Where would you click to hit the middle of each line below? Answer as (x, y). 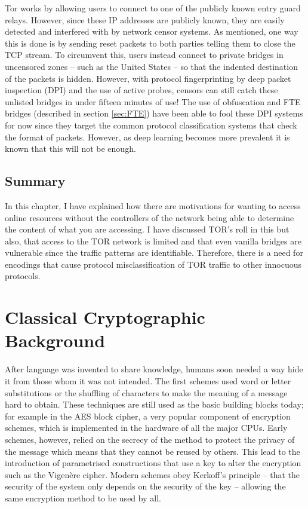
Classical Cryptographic (105, 317)
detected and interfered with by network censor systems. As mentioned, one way (152, 31)
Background (55, 340)
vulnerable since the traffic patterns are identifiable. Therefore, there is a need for (154, 253)
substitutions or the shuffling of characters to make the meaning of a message (146, 392)
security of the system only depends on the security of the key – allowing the (145, 486)
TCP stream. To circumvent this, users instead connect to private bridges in (144, 55)
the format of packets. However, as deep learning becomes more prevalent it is (147, 137)
